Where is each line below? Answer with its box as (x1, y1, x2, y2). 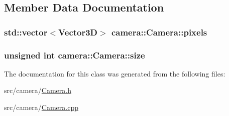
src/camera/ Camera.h (4, 85, 71, 95)
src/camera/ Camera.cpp (4, 102, 78, 112)
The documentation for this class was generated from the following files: (4, 68, 225, 78)
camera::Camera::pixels (111, 25, 207, 38)
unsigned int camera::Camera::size (4, 48, 145, 61)
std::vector (4, 25, 48, 38)
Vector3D (58, 25, 98, 38)
